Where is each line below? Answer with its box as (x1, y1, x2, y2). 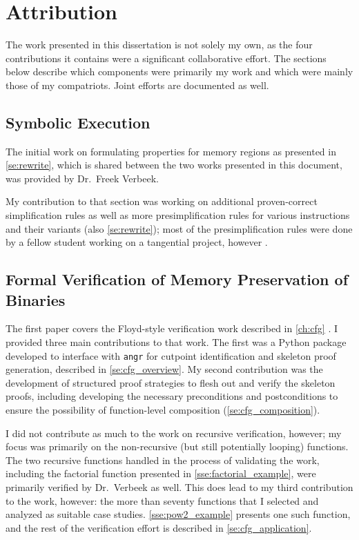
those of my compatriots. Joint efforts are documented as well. (6, 77, 269, 92)
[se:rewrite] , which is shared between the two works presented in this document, (6, 157, 342, 172)
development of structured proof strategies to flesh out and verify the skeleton (6, 375, 336, 389)
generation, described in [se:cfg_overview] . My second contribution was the (6, 362, 323, 376)
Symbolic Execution (6, 111, 151, 133)
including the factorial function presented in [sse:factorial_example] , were (6, 466, 316, 481)
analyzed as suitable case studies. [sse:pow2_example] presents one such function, (6, 507, 351, 521)
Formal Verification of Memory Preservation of (6, 269, 348, 290)
